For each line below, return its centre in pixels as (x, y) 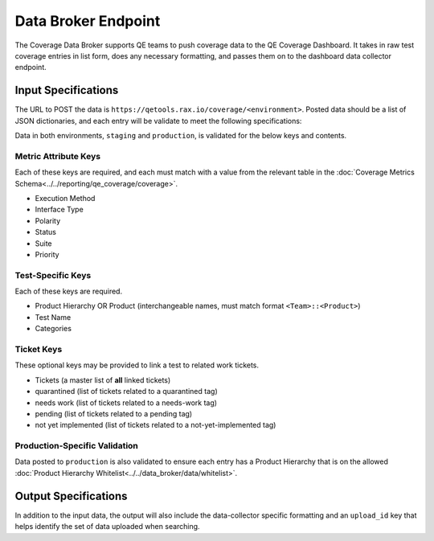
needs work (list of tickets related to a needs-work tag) (126, 403)
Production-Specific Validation (76, 446)
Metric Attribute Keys (57, 156)
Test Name (53, 317)
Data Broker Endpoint (88, 21)
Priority (47, 254)
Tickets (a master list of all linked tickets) (103, 380)
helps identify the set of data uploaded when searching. (107, 527)
